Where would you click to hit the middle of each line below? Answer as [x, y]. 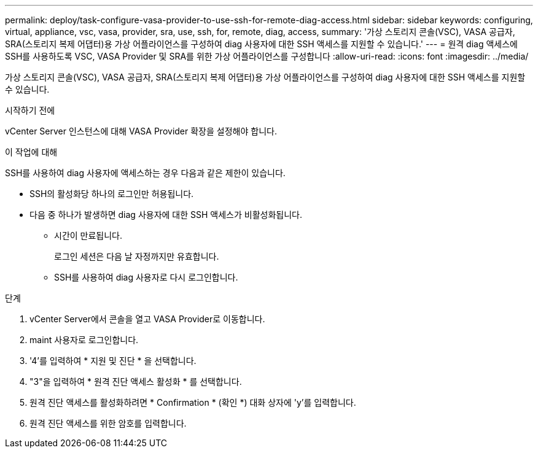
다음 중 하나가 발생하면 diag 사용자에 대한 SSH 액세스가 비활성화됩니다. [166, 215]
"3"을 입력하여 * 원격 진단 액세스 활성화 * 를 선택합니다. [136, 381]
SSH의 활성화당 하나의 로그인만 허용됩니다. [112, 194]
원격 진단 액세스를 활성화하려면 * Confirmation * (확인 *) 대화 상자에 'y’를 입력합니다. [193, 402]
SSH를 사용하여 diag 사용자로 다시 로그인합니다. [146, 277]
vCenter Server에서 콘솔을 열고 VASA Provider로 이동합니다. [147, 319]
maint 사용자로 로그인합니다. [84, 340]
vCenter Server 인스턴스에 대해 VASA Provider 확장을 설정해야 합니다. [141, 131]
